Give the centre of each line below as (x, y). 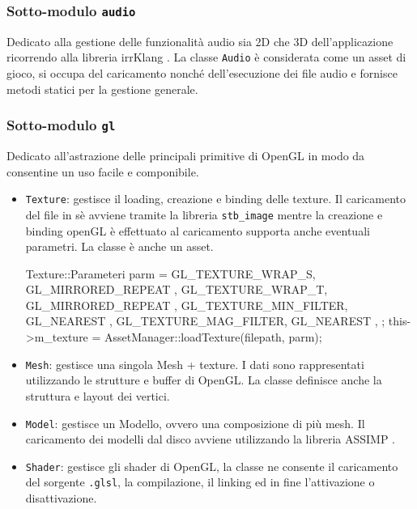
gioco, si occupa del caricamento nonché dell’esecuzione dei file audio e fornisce (202, 73)
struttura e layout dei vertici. (98, 395)
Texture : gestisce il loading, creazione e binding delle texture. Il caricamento (215, 199)
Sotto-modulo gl (61, 125)
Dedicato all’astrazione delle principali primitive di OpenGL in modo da (186, 155)
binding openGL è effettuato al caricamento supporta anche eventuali (198, 230)
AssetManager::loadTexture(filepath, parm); (213, 337)
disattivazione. (61, 498)
